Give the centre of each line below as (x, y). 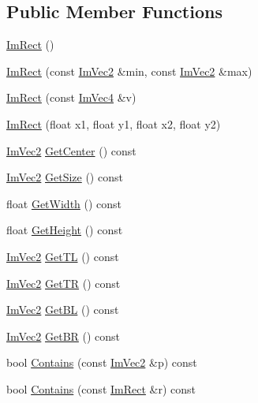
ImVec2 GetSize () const (65, 177)
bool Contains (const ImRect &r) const (101, 388)
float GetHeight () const (65, 230)
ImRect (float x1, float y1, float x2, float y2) (114, 123)
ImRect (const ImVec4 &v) (71, 97)
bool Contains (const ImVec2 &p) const (102, 362)
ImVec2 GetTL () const (63, 256)
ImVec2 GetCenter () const (71, 150)
